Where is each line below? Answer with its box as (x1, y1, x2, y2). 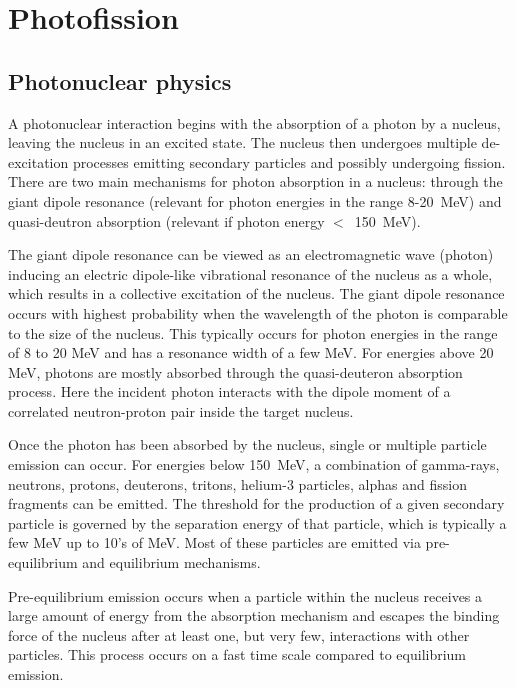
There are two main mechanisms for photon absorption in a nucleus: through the (8, 171, 503, 192)
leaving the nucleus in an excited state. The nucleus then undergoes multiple (8, 132, 477, 153)
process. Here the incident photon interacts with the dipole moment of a (8, 381, 451, 402)
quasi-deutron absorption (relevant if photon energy (8, 210, 325, 231)
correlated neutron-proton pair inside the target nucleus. (8, 400, 354, 421)
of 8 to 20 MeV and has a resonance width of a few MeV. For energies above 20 (8, 342, 494, 363)
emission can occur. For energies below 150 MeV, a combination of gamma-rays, (8, 454, 500, 475)
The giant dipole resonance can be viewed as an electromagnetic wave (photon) (8, 244, 494, 265)
